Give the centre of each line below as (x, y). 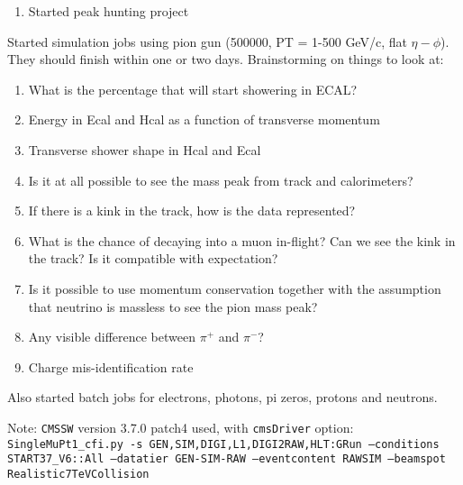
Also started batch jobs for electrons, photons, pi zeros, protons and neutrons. (222, 397)
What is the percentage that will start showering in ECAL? (193, 89)
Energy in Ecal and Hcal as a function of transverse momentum (204, 119)
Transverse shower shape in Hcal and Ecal (145, 149)
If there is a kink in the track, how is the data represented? (192, 210)
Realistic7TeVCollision (78, 474)
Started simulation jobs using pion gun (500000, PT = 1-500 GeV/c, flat (207, 41)
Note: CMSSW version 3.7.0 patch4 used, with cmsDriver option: (181, 427)
